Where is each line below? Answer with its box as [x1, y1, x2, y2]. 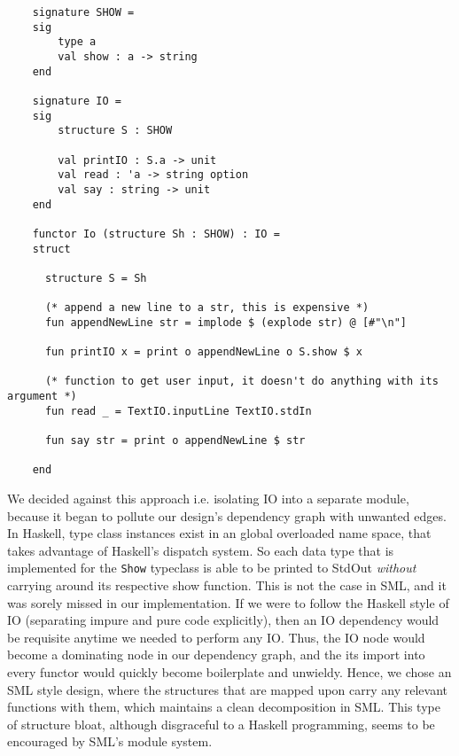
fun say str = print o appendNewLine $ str [44, 434, 306, 448]
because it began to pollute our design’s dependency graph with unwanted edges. [7, 506, 447, 525]
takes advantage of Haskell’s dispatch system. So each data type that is [7, 541, 394, 559]
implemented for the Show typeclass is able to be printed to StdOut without [7, 558, 416, 577]
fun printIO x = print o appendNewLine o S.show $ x [44, 346, 362, 359]
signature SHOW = [32, 6, 135, 19]
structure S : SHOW [58, 124, 173, 137]
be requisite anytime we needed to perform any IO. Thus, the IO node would [7, 627, 425, 646]
